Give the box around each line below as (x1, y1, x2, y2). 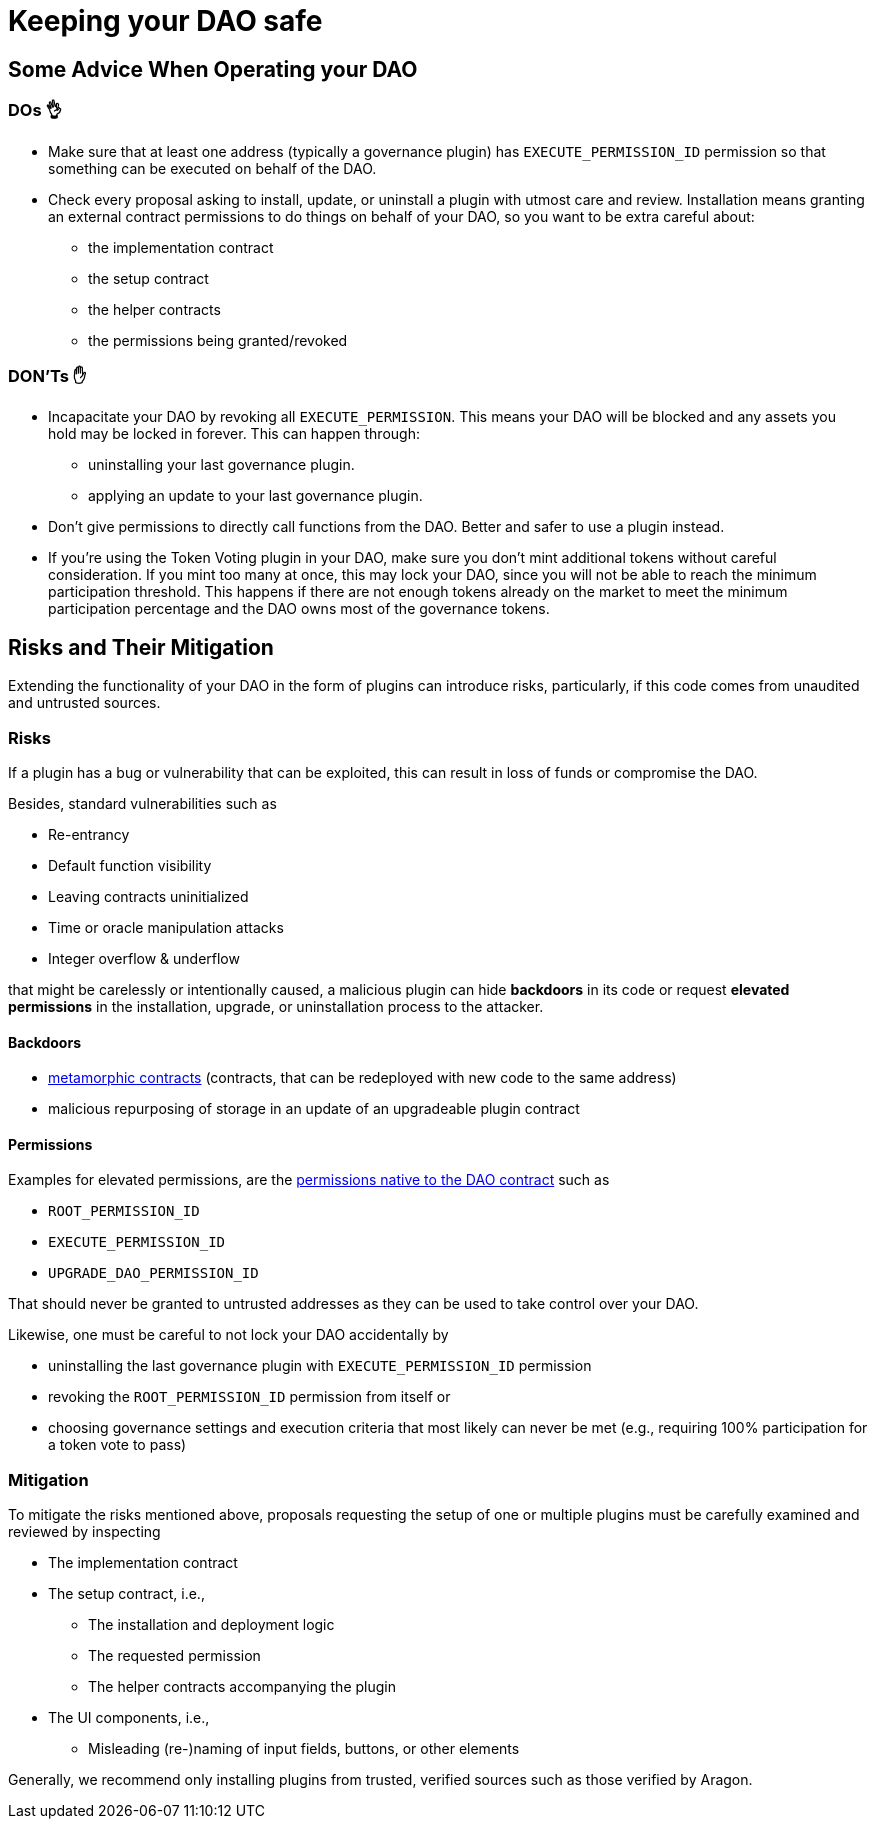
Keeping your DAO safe (8, 4, 323, 38)
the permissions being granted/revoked (88, 331, 348, 349)
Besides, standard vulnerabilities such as (8, 794, 277, 812)
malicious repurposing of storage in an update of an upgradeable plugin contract (48, 1100, 580, 1118)
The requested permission (88, 1647, 261, 1665)
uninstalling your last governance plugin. (88, 456, 355, 474)
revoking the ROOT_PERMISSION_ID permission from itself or (48, 1388, 451, 1406)
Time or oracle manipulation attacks (48, 918, 284, 936)
